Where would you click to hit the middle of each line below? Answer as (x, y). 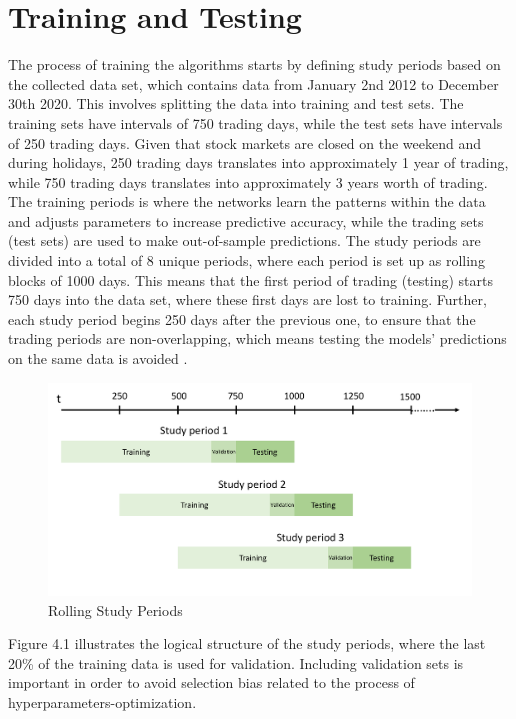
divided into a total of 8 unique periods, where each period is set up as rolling (246, 260)
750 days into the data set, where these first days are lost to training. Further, (247, 299)
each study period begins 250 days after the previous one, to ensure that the (242, 318)
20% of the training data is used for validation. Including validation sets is (236, 662)
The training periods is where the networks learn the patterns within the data (247, 201)
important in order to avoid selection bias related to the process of (211, 682)
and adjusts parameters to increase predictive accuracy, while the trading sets (246, 220)
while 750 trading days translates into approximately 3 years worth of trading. (248, 181)
